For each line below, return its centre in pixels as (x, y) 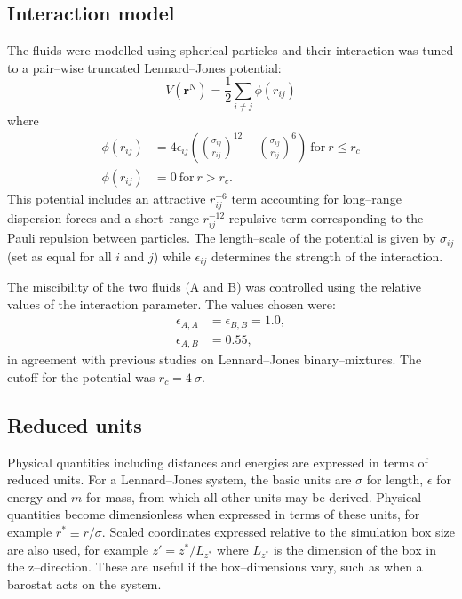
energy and (37, 496)
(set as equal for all (60, 256)
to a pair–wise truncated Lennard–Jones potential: (144, 67)
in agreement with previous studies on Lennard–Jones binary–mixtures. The (215, 359)
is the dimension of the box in (354, 549)
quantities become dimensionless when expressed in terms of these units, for (214, 514)
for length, (395, 479)
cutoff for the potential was (81, 376)
